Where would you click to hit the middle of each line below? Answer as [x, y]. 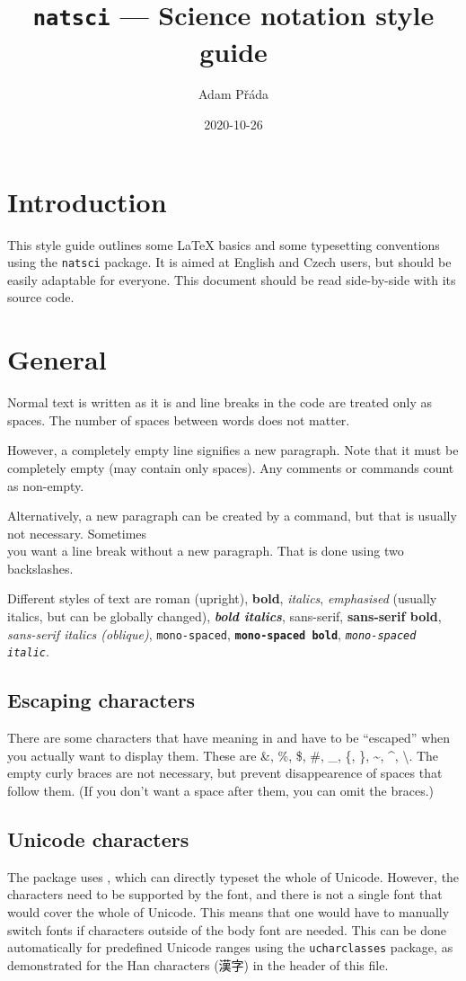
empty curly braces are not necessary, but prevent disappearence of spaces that [225, 773]
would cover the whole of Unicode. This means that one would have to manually [229, 911]
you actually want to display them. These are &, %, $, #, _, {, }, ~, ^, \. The [223, 755]
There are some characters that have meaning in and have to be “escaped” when [229, 738]
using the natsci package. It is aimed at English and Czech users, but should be [229, 262]
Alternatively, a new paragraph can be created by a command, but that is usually [232, 516]
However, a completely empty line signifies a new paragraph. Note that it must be [233, 450]
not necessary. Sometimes [77, 533]
